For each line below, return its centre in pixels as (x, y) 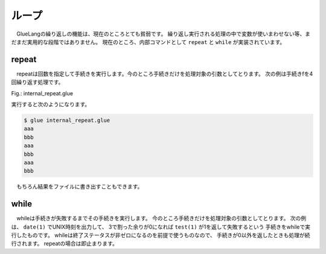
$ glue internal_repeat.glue (67, 120)
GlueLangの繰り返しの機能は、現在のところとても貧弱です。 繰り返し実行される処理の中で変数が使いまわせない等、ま (163, 34)
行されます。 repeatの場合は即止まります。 (64, 244)
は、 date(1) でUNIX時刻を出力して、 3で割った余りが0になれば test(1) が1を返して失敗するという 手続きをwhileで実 (161, 227)
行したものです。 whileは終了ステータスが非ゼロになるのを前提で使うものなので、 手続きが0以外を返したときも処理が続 (161, 235)
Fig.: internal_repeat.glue (42, 93)
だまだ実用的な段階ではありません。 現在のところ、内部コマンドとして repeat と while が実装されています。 (148, 42)
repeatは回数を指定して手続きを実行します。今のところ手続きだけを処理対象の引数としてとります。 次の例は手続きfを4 (165, 74)
